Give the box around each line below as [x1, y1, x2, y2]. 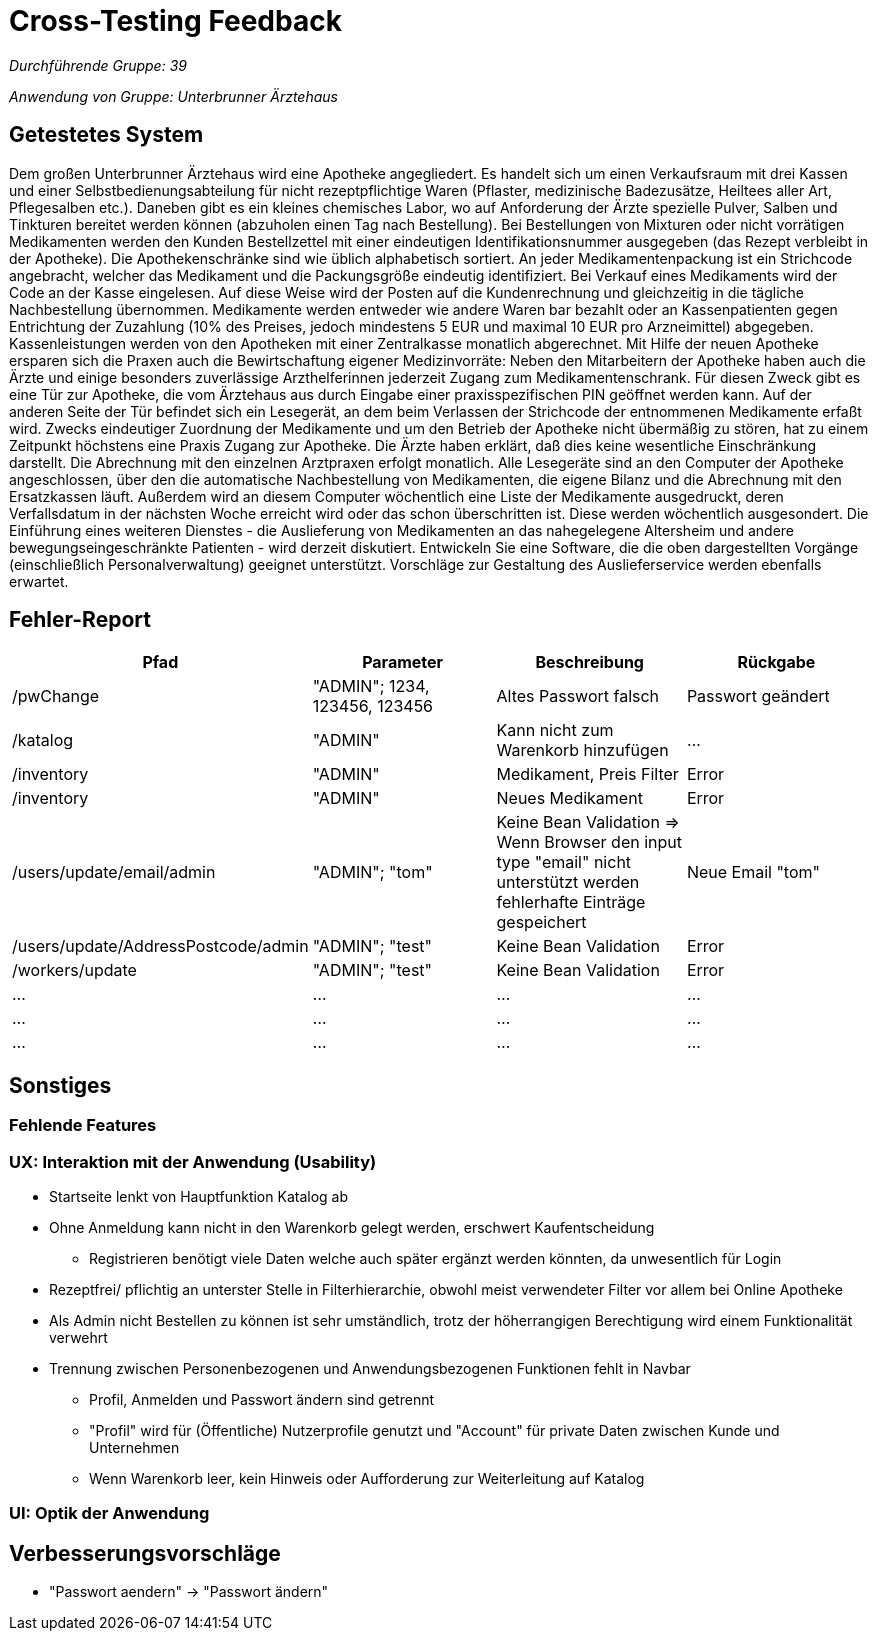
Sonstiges [9, 1072, 112, 1098]
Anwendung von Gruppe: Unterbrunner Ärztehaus [9, 87, 338, 105]
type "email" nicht [496, 852, 632, 873]
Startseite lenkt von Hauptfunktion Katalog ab [49, 1188, 348, 1206]
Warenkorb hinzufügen [496, 740, 669, 761]
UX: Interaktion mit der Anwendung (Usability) [9, 1151, 377, 1172]
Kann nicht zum [496, 720, 614, 741]
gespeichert [496, 912, 587, 933]
